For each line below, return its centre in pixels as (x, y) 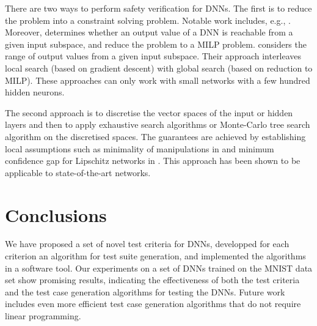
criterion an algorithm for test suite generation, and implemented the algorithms (155, 256)
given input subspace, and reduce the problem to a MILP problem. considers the (156, 44)
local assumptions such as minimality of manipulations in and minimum (140, 148)
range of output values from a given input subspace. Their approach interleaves (153, 56)
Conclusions (56, 214)
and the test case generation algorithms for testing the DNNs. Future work (145, 291)
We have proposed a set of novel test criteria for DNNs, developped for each (147, 244)
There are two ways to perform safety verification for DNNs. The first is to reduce (158, 8)
